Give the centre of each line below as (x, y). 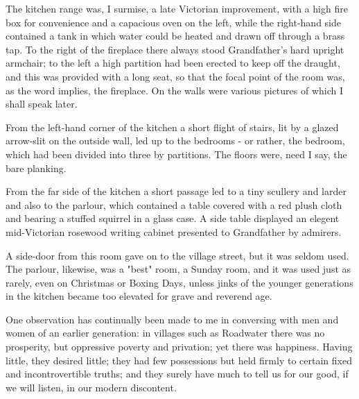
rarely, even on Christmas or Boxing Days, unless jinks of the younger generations (179, 282)
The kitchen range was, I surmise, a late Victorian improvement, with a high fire (177, 8)
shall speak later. (42, 104)
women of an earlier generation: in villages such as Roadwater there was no (165, 333)
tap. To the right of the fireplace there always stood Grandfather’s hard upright (175, 49)
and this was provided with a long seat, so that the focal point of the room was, (175, 76)
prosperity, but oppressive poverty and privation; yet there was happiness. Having (179, 347)
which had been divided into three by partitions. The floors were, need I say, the (176, 154)
